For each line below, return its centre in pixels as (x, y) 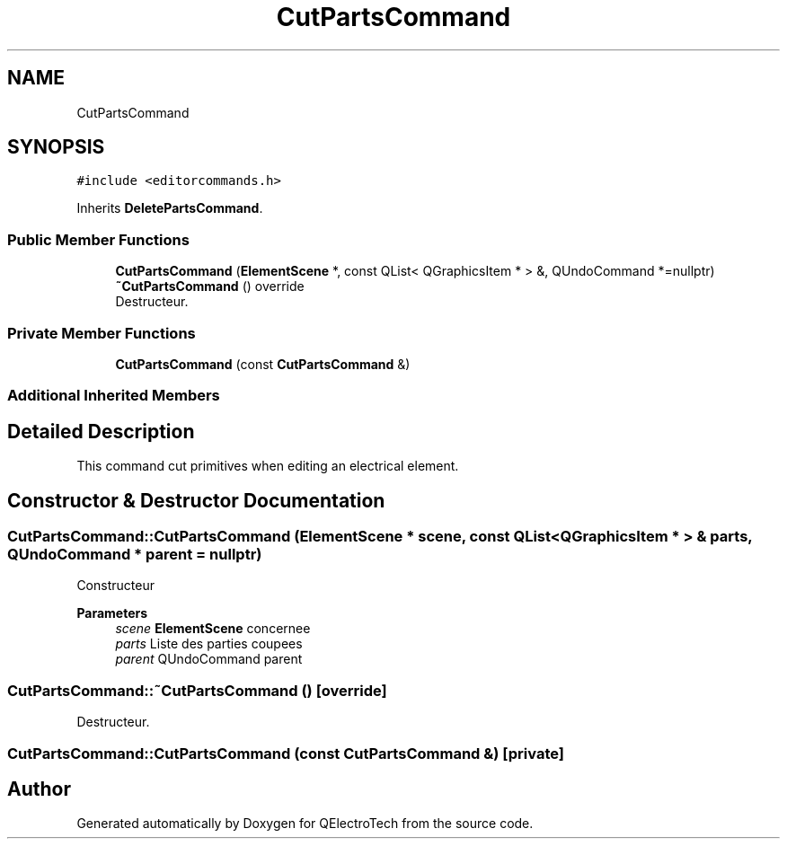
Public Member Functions (98, 239)
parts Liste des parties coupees (209, 644)
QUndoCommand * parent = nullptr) (135, 554)
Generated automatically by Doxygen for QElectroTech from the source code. (305, 824)
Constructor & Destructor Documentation (196, 500)
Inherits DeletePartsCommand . (170, 208)
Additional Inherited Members (114, 396)
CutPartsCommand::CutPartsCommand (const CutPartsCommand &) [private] (286, 753)
